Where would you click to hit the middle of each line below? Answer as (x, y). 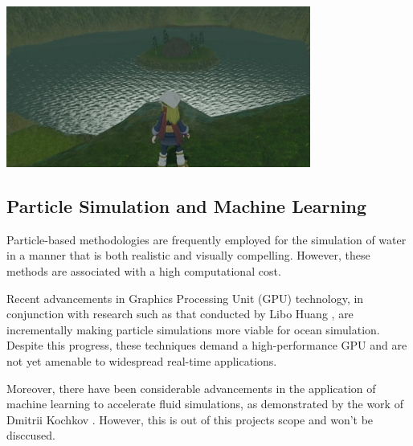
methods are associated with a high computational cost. (144, 271)
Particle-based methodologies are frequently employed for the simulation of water (206, 239)
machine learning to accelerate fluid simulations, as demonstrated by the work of (205, 404)
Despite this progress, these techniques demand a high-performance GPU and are (207, 345)
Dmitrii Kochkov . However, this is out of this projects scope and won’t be (190, 419)
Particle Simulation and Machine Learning (187, 206)
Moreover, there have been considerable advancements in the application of (191, 388)
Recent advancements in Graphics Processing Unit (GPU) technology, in (185, 298)
